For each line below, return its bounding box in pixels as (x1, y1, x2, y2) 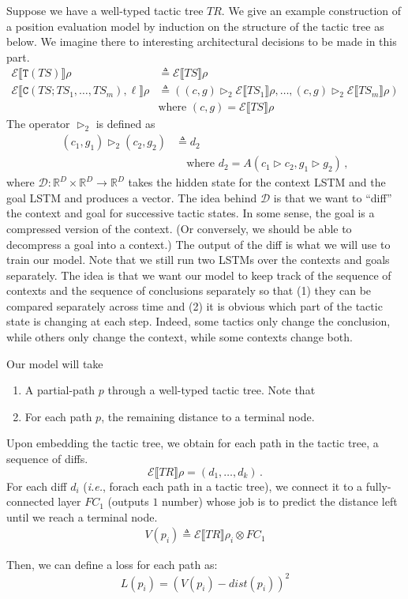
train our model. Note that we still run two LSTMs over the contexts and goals (6, 251, 390, 268)
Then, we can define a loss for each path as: (6, 556, 218, 573)
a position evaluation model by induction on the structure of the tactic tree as (6, 17, 384, 34)
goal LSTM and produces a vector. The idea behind (6, 189, 257, 205)
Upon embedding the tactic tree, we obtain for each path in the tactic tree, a (6, 435, 379, 451)
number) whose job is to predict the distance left (162, 493, 398, 510)
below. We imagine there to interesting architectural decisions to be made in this (6, 33, 397, 50)
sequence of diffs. (6, 450, 88, 467)
